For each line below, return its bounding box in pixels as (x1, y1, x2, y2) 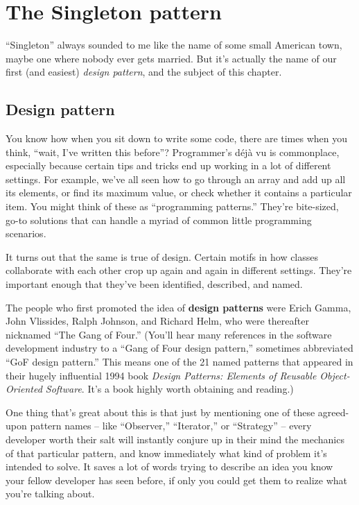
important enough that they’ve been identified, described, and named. (6, 277, 303, 291)
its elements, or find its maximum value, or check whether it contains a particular (6, 185, 352, 200)
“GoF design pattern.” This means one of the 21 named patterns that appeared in (6, 354, 353, 369)
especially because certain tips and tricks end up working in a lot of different (6, 158, 331, 173)
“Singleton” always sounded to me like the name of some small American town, (6, 37, 342, 52)
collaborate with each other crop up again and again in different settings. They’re (6, 263, 352, 277)
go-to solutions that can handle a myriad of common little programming (6, 212, 312, 227)
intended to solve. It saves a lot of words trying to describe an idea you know (6, 459, 333, 474)
